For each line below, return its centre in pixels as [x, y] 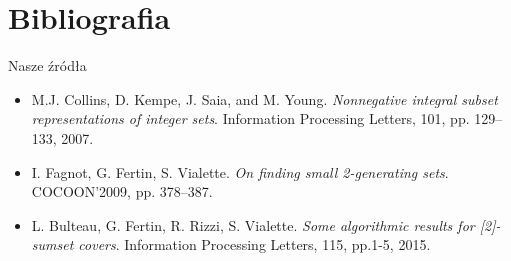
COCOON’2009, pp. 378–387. [122, 191]
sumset [52, 244]
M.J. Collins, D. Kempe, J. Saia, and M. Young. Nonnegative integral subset [264, 98]
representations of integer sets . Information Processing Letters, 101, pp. [250, 118]
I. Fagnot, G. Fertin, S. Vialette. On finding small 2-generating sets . [240, 171]
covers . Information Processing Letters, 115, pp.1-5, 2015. [254, 244]
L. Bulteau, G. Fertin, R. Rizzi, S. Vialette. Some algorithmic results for [253, 224]
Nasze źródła [47, 65]
